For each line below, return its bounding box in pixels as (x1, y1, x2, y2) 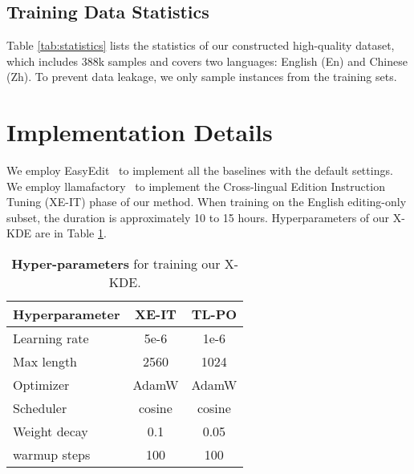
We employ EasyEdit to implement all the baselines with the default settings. (6, 162, 393, 179)
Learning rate (13, 329, 89, 348)
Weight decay (13, 422, 88, 441)
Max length (13, 352, 78, 371)
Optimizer (13, 375, 70, 395)
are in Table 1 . (34, 225, 107, 241)
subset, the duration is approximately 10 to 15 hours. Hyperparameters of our (6, 209, 390, 225)
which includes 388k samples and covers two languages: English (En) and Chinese (6, 52, 408, 69)
